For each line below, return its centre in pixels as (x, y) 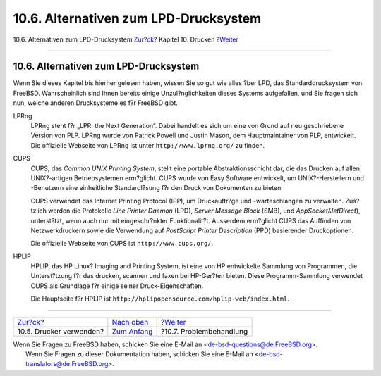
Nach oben (130, 322)
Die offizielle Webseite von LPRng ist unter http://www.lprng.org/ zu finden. (147, 145)
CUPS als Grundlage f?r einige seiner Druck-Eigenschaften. (117, 286)
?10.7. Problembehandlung (204, 331)
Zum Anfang (132, 331)
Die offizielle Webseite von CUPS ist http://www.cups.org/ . (122, 244)
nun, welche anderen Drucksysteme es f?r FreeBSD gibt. (95, 103)
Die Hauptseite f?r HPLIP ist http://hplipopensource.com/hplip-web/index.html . (160, 299)
